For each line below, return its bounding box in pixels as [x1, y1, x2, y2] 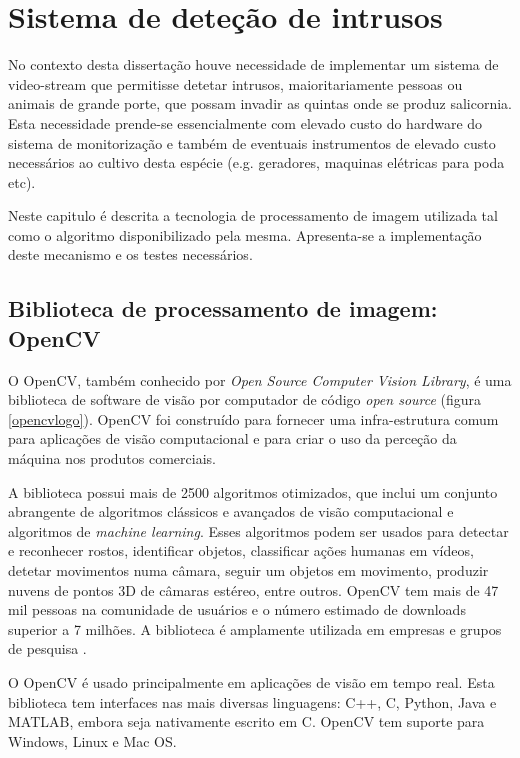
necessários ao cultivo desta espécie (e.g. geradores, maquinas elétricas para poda [8, 152, 505, 173]
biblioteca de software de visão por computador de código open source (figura [8, 389, 482, 410]
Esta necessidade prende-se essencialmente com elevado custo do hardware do [8, 112, 483, 133]
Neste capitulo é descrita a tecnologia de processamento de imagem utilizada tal [8, 205, 498, 226]
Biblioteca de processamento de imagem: [8, 293, 438, 324]
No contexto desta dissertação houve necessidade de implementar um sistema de [8, 54, 499, 75]
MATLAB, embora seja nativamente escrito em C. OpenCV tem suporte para [8, 711, 485, 732]
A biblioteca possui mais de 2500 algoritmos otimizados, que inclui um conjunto [8, 481, 498, 502]
